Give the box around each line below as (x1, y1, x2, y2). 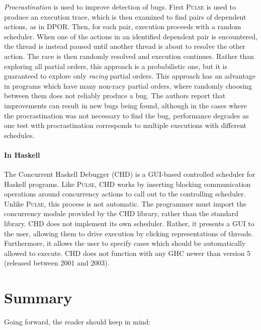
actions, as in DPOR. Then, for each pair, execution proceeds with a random (4, 21, 241, 32)
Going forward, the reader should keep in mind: (4, 316, 151, 327)
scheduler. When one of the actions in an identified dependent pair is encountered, (4, 31, 257, 41)
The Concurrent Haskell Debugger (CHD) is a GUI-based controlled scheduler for (4, 169, 255, 179)
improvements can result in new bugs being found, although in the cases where (4, 100, 247, 110)
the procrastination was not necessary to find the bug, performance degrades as (4, 110, 249, 120)
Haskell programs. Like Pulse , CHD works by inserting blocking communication (4, 178, 251, 189)
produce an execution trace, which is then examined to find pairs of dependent (4, 11, 246, 22)
